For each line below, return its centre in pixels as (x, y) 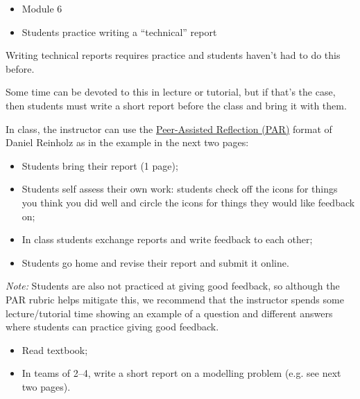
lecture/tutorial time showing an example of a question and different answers (169, 313)
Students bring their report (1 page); (100, 165)
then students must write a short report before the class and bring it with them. (176, 105)
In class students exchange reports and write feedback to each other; (167, 239)
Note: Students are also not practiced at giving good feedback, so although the (173, 286)
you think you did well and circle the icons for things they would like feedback (188, 202)
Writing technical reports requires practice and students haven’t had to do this (173, 55)
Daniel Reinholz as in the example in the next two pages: (127, 142)
